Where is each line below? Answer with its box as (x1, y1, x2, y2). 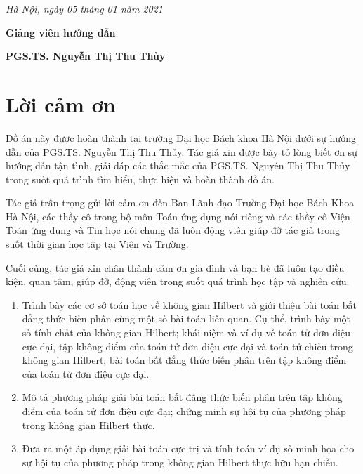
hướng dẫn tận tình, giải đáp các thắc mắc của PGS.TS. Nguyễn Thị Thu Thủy (6, 158, 350, 173)
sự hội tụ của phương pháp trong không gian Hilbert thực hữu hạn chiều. (22, 454, 338, 469)
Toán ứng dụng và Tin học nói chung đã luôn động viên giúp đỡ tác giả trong (6, 223, 341, 237)
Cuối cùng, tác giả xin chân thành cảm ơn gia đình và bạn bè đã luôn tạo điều (6, 260, 345, 275)
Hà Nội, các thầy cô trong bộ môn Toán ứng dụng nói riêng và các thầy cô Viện (6, 209, 350, 223)
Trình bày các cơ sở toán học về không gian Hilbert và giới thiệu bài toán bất (22, 297, 357, 312)
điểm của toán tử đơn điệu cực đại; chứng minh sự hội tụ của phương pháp (22, 404, 346, 418)
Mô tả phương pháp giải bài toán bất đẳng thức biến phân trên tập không (22, 390, 343, 404)
